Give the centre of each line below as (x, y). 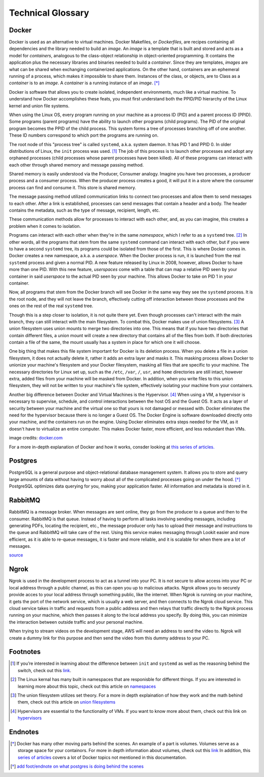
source (16, 555)
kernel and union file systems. (39, 106)
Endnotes (24, 732)
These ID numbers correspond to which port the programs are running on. (84, 135)
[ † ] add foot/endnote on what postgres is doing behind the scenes (77, 766)
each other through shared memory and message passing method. (77, 165)
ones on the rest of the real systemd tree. (51, 306)
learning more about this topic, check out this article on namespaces (87, 686)
